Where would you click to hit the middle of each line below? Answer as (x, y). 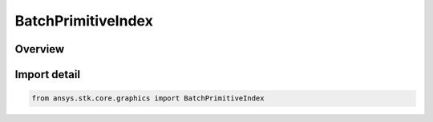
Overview (40, 49)
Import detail (47, 75)
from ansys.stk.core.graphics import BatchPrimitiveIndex (148, 98)
